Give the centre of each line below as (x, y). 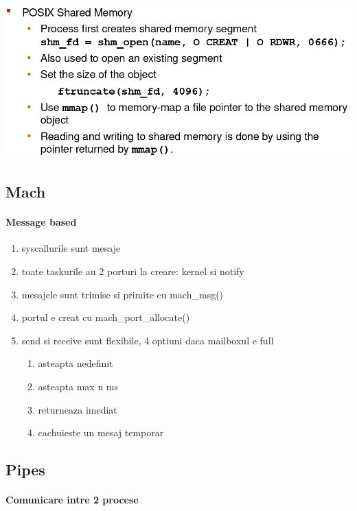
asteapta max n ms (78, 386)
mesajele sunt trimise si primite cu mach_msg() (123, 294)
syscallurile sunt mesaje (71, 248)
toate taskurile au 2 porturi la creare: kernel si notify (133, 271)
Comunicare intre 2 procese (72, 500)
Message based (41, 222)
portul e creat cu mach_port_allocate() (106, 317)
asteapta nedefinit (76, 363)
